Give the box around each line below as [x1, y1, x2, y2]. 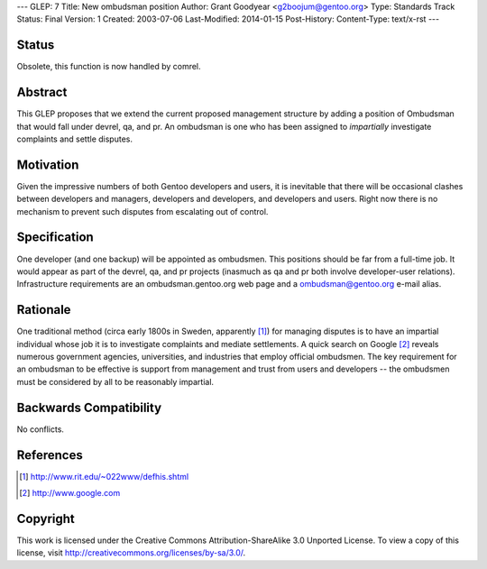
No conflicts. [16, 424, 65, 435]
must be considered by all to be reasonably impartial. [16, 376, 215, 387]
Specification [16, 230, 94, 245]
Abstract [16, 85, 68, 100]
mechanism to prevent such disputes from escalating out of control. [16, 206, 269, 216]
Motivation [16, 157, 79, 172]
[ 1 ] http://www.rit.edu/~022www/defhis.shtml [19, 471, 189, 482]
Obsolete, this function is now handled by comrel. [16, 61, 202, 72]
